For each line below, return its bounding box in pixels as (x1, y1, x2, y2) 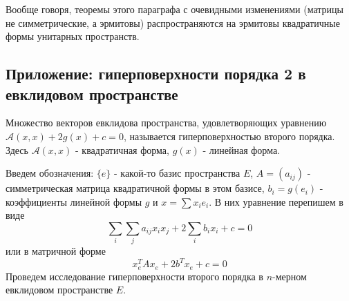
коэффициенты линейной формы (6, 194, 142, 208)
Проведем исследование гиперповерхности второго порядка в (6, 269, 263, 283)
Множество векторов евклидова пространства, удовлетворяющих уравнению (6, 115, 327, 130)
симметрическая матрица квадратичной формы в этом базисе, (6, 181, 265, 195)
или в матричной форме (6, 244, 106, 258)
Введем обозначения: (6, 166, 94, 180)
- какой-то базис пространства (113, 166, 240, 180)
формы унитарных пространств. (6, 29, 140, 43)
